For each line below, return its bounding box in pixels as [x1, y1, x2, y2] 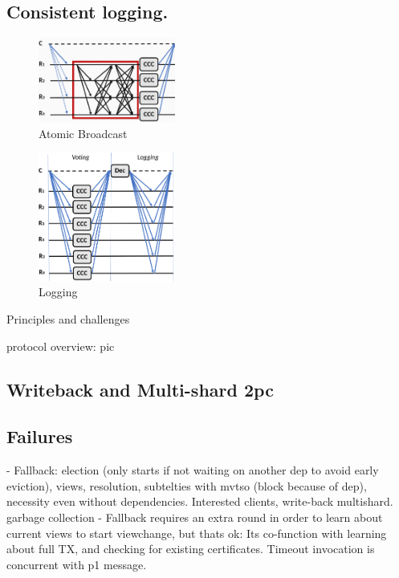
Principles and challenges [6, 311, 130, 328]
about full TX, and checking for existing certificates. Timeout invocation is [6, 540, 375, 557]
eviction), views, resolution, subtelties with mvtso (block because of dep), [6, 477, 367, 494]
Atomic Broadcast [39, 124, 128, 141]
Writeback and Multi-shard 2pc [6, 377, 274, 401]
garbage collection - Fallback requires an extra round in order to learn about [6, 509, 383, 526]
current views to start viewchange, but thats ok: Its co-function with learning [6, 524, 387, 541]
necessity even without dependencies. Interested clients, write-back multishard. [6, 493, 393, 510]
